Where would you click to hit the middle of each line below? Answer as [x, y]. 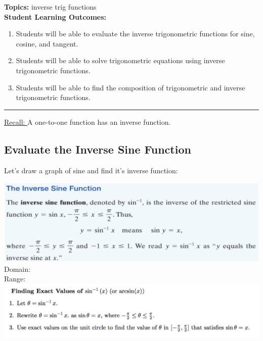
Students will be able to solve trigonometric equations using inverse [120, 60]
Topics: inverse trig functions [50, 7]
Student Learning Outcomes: [55, 16]
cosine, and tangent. [47, 43]
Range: [15, 279]
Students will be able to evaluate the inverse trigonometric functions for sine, [135, 34]
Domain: [17, 269]
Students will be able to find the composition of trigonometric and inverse [130, 87]
